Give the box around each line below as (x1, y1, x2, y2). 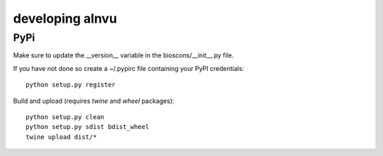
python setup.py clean (26, 113, 105, 121)
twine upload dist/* (26, 133, 97, 141)
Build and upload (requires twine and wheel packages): (13, 96, 174, 105)
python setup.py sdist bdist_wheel (26, 123, 150, 131)
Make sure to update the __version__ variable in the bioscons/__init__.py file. (13, 51, 234, 60)
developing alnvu (13, 11, 117, 26)
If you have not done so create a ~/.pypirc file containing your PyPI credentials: (13, 64, 245, 72)
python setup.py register (26, 81, 116, 89)
